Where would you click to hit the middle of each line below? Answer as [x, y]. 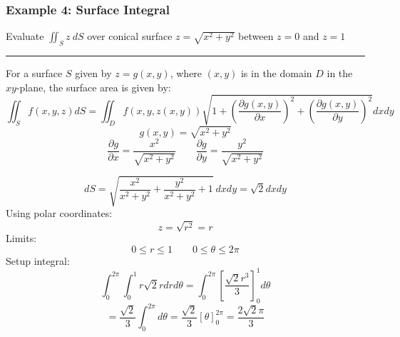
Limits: [21, 238]
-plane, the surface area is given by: [93, 87]
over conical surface [130, 36]
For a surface [34, 73]
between [256, 36]
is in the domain [276, 73]
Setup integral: [38, 260]
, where [186, 73]
